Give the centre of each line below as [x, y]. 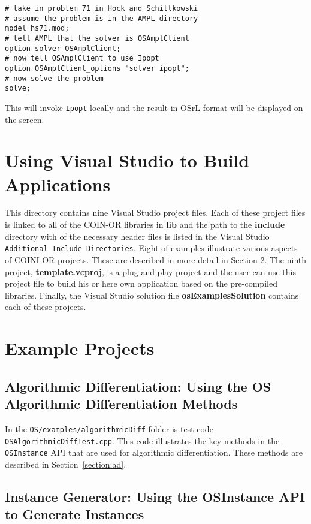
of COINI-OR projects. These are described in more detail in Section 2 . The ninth [156, 259]
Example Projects [80, 348]
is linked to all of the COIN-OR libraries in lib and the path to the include [145, 225]
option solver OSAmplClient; [63, 48]
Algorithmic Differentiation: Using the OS [138, 386]
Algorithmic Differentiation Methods [121, 404]
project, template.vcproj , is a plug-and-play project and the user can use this [150, 271]
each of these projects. [46, 307]
